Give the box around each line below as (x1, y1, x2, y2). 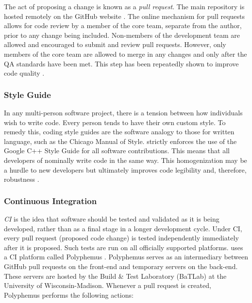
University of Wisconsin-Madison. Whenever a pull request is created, (4, 280, 211, 290)
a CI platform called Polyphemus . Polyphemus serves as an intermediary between (4, 252, 248, 262)
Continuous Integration (4, 194, 97, 207)
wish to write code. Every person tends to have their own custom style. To (4, 117, 226, 127)
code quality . (4, 68, 45, 78)
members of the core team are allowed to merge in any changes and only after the (4, 48, 247, 59)
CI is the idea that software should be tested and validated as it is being (4, 213, 219, 223)
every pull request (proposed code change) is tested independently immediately (4, 233, 239, 243)
